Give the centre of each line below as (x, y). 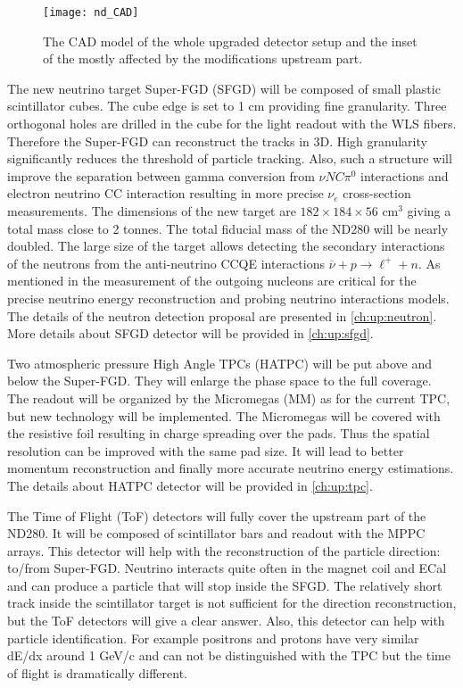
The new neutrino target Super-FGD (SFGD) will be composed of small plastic (224, 88)
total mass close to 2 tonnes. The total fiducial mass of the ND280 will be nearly (228, 228)
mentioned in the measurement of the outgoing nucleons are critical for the (212, 281)
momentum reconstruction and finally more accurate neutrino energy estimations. (231, 468)
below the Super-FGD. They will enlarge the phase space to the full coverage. (219, 381)
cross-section (377, 193)
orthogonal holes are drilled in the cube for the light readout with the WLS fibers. (232, 124)
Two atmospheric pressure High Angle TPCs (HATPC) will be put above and (220, 363)
